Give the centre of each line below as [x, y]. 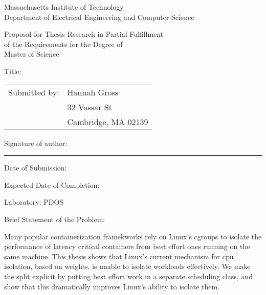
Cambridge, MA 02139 [108, 121]
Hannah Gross [93, 92]
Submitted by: [34, 92]
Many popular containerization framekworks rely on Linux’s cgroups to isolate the [133, 236]
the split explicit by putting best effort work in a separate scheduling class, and [128, 276]
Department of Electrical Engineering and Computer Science [99, 17]
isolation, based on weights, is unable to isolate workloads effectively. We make [127, 266]
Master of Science [32, 54]
